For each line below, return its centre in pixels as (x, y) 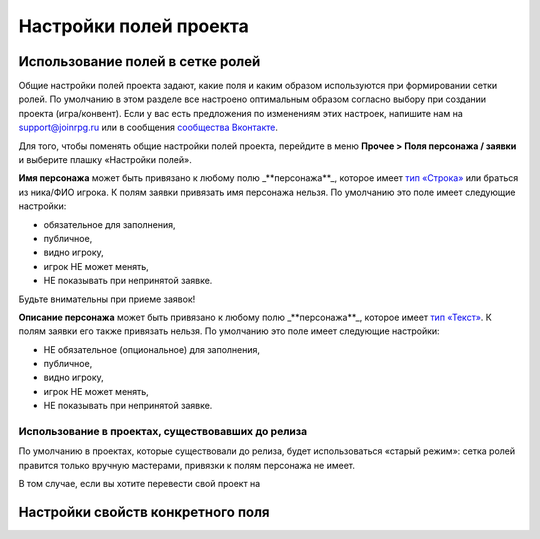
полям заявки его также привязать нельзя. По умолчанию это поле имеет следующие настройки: (229, 331)
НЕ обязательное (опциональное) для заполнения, (151, 349)
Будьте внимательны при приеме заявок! (107, 299)
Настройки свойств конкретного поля (144, 512)
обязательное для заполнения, (109, 224)
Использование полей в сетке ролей (139, 61)
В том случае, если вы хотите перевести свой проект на (139, 484)
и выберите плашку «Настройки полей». (105, 160)
